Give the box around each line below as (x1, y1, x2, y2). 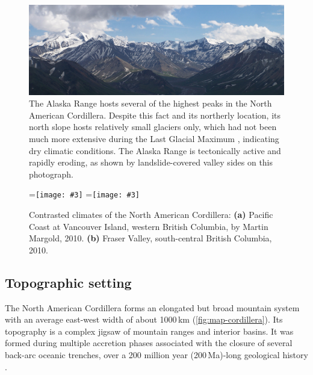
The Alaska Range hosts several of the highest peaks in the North (29, 97, 272, 110)
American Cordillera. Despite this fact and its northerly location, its (29, 108, 280, 121)
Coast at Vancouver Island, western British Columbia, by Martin (29, 220, 268, 232)
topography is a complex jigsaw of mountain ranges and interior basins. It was (5, 324, 294, 337)
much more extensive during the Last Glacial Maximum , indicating (29, 132, 279, 144)
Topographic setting (5, 273, 132, 291)
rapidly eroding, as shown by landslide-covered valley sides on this (29, 156, 273, 169)
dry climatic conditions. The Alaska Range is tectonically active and (29, 144, 281, 157)
